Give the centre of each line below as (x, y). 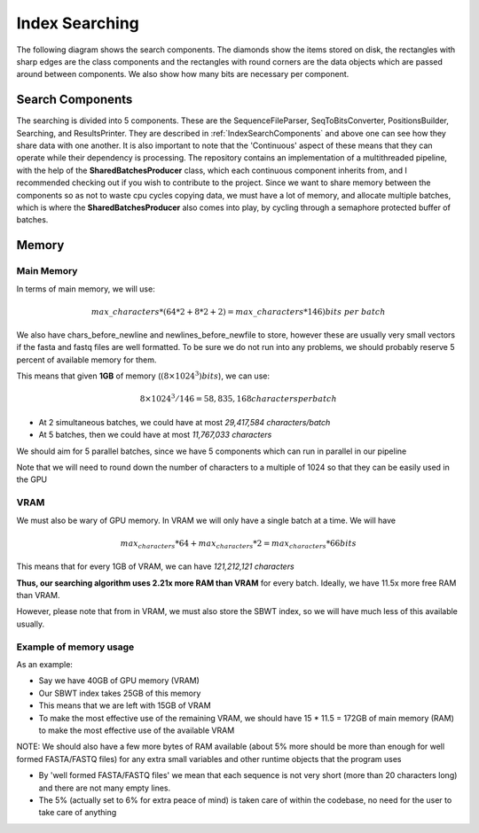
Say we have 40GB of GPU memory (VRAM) (119, 681)
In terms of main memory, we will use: (86, 289)
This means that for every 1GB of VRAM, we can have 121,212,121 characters (155, 566)
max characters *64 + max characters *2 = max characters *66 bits (238, 544)
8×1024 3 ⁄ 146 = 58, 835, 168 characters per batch (238, 398)
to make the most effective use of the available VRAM (137, 730)
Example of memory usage (75, 647)
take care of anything (78, 813)
